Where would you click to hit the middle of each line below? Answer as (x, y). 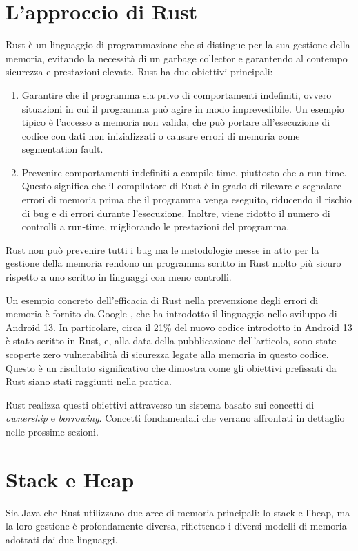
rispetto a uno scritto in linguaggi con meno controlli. (119, 277)
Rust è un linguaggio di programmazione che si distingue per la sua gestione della (178, 45)
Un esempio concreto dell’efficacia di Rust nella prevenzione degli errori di (162, 300)
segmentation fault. (62, 149)
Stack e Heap (70, 479)
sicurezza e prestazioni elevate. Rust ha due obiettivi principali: (139, 72)
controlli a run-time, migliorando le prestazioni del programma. (156, 226)
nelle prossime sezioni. (52, 431)
